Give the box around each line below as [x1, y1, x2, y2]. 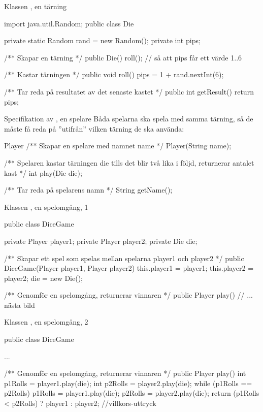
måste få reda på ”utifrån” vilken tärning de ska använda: [4, 123, 184, 134]
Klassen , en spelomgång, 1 [4, 201, 88, 212]
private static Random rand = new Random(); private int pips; [4, 35, 201, 46]
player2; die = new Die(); [4, 272, 83, 283]
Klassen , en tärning [4, 1, 67, 11]
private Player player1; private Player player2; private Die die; [4, 235, 198, 246]
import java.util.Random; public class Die [4, 18, 134, 28]
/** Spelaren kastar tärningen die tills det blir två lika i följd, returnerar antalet [4, 157, 254, 168]
